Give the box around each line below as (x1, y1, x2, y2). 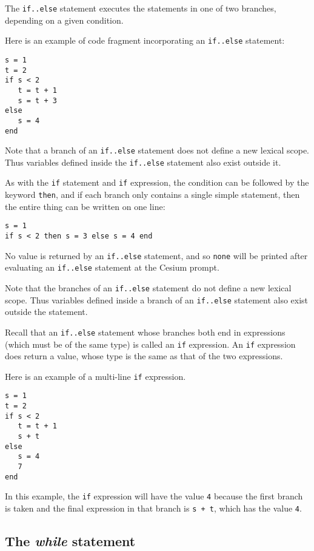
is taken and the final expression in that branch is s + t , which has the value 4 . (5, 502, 302, 515)
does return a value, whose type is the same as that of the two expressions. (5, 350, 283, 362)
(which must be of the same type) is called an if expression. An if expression (5, 337, 296, 350)
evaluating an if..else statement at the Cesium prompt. (5, 261, 219, 274)
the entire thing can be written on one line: (5, 200, 165, 212)
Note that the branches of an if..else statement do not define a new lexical (5, 282, 292, 294)
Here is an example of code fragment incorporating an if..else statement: (5, 34, 285, 47)
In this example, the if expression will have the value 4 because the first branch (5, 490, 303, 502)
